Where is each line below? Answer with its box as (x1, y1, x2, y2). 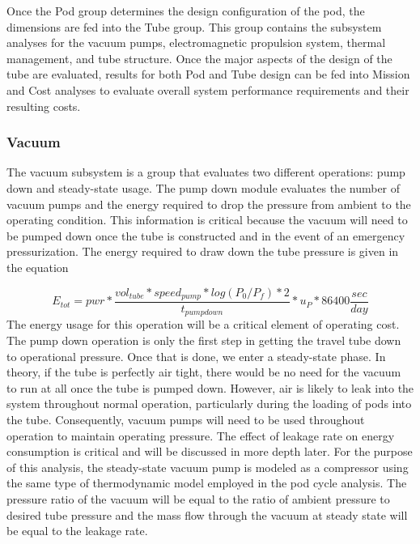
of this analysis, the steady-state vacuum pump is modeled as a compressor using (6, 458, 409, 475)
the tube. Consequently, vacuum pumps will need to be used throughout (6, 411, 365, 428)
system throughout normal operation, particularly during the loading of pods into (6, 395, 412, 412)
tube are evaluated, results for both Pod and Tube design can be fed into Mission (6, 66, 410, 83)
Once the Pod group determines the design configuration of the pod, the (6, 2, 365, 19)
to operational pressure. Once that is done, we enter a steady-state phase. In (6, 347, 386, 364)
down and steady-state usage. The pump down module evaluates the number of (6, 179, 401, 196)
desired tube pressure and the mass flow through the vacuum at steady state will (6, 506, 408, 523)
